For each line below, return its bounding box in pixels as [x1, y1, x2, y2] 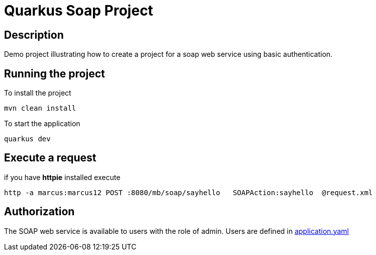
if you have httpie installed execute [4, 173, 121, 182]
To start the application [4, 119, 80, 128]
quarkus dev [4, 135, 51, 143]
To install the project [4, 89, 71, 98]
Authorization [4, 205, 75, 218]
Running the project [4, 67, 105, 80]
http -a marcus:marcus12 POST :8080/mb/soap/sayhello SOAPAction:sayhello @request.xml [4, 188, 373, 197]
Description [4, 28, 64, 41]
